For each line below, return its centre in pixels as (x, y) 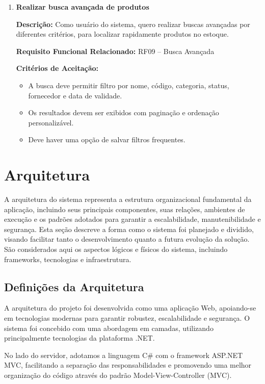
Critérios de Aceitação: (57, 68)
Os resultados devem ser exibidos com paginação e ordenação (124, 112)
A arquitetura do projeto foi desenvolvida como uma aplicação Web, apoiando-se (130, 308)
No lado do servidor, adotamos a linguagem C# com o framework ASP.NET (124, 355)
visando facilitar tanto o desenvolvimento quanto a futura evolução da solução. (127, 239)
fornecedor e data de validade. (75, 95)
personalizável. (51, 122)
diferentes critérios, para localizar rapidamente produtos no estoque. (122, 34)
